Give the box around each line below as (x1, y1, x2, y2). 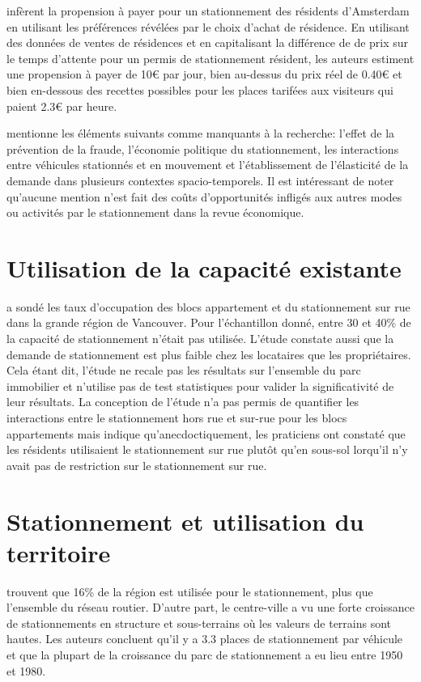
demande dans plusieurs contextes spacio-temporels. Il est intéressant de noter (6, 172, 394, 189)
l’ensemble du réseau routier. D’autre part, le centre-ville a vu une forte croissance (6, 599, 415, 616)
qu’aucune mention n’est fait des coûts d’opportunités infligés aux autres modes (6, 188, 402, 205)
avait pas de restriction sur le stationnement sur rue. (6, 456, 267, 473)
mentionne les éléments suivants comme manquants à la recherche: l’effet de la (6, 125, 395, 142)
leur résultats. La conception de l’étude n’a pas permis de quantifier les (6, 393, 359, 410)
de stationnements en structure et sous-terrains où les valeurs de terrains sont (6, 614, 392, 631)
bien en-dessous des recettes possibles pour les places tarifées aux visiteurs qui (6, 81, 393, 98)
